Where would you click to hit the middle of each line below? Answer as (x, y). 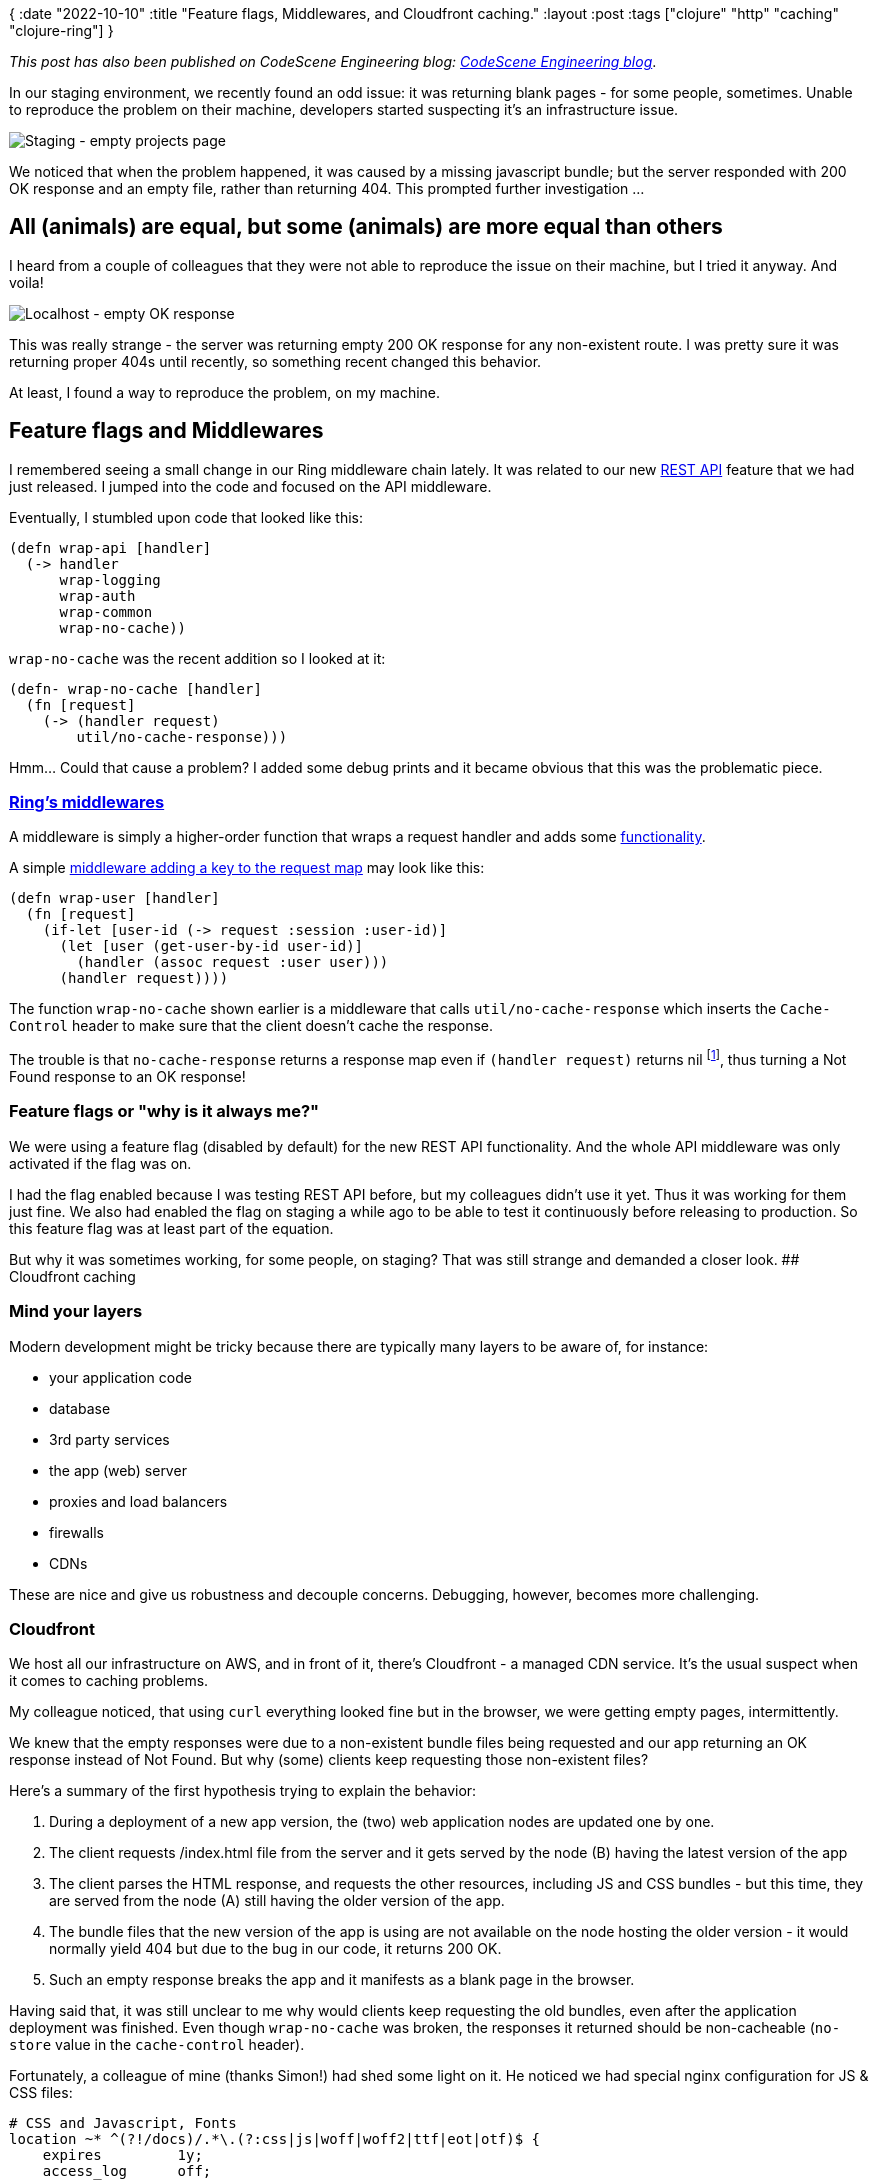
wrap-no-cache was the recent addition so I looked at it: (197, 658)
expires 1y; (122, 2155)
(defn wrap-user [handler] (114, 898)
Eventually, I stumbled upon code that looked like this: (186, 517)
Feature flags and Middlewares (166, 431)
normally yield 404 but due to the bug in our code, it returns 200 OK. (275, 1949)
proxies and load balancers (138, 1501)
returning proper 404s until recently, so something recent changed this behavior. (275, 361)
